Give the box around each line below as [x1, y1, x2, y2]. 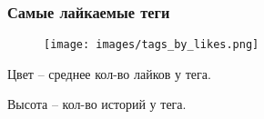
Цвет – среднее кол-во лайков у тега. [7, 64, 211, 83]
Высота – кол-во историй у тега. [7, 94, 187, 114]
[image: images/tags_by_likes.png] [44, 38, 259, 52]
